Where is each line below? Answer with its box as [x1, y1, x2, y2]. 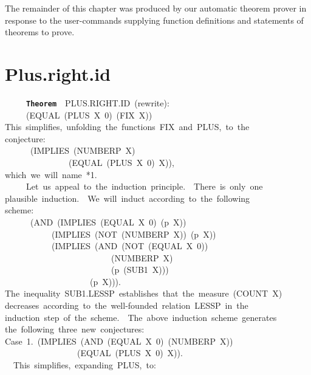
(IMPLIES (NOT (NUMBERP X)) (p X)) [51, 227, 216, 240]
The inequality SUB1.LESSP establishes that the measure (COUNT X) [5, 287, 282, 300]
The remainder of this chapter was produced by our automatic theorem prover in [5, 2, 307, 14]
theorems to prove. [5, 26, 75, 38]
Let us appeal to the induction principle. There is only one [26, 180, 263, 193]
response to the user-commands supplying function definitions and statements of [5, 13, 304, 26]
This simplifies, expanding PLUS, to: [13, 359, 156, 371]
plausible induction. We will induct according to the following [5, 191, 250, 204]
